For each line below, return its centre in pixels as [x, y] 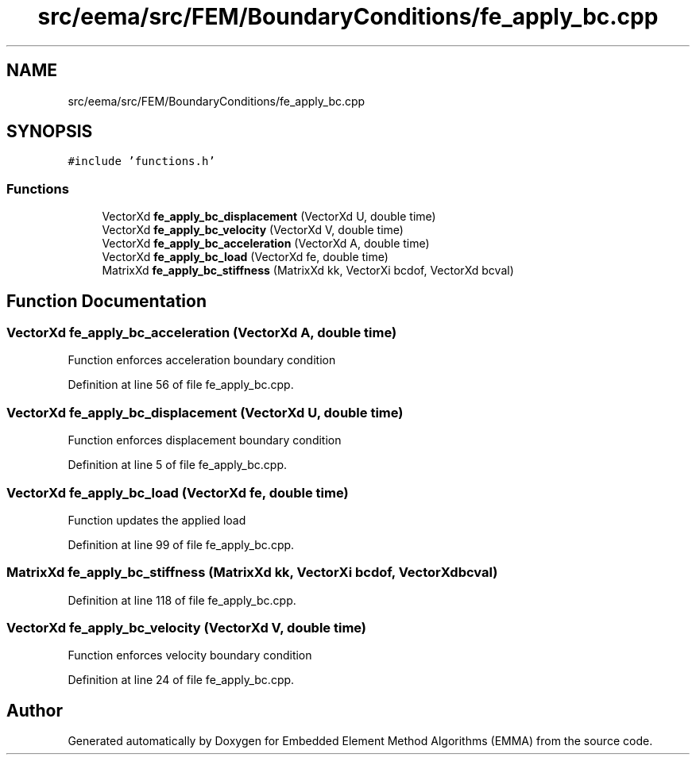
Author [35, 710]
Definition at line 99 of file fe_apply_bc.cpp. [181, 544]
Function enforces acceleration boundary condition [202, 360]
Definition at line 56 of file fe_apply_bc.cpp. [181, 385]
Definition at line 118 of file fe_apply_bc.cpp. [182, 600]
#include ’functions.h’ [141, 161]
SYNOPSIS [50, 132]
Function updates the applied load [157, 520]
